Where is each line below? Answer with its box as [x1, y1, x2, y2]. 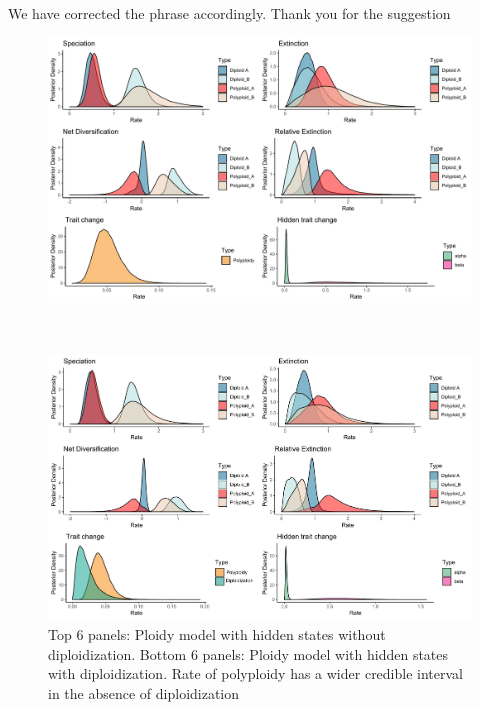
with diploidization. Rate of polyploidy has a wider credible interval [48, 663, 464, 684]
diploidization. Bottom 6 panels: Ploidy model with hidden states [48, 643, 449, 664]
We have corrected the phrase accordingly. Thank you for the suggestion [8, 3, 451, 23]
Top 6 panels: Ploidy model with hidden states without [48, 624, 386, 645]
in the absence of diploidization [48, 682, 240, 703]
